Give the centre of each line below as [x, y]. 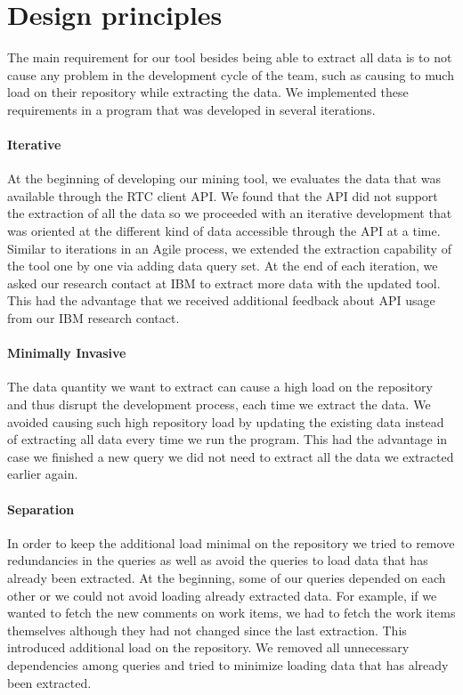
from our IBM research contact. [93, 318]
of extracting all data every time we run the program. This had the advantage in [227, 439]
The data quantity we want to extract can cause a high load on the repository [220, 387]
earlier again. [43, 474]
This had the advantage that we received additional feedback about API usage [221, 300]
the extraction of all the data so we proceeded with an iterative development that [230, 213]
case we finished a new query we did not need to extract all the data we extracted [231, 456]
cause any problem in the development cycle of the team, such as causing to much [231, 74]
